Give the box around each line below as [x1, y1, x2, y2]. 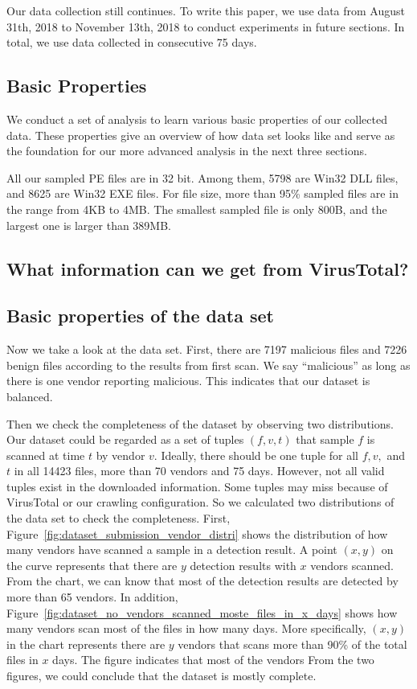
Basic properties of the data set [6, 303, 274, 328]
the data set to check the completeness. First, [6, 510, 231, 527]
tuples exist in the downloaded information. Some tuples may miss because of [6, 478, 388, 494]
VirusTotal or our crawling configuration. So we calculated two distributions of [6, 494, 395, 511]
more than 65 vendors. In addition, [6, 589, 178, 605]
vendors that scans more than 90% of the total [178, 635, 407, 652]
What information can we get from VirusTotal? [6, 256, 409, 281]
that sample [296, 431, 354, 448]
